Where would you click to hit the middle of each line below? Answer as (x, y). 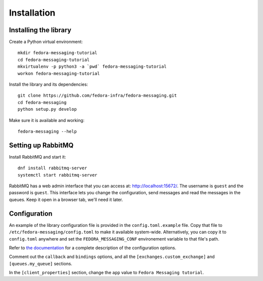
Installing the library (40, 30)
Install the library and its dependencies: (48, 84)
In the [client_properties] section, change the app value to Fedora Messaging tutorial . (106, 273)
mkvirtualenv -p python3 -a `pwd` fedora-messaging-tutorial (92, 67)
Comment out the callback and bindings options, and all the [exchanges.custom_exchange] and (112, 257)
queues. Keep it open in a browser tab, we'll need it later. (66, 200)
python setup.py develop (47, 109)
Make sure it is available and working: (47, 120)
